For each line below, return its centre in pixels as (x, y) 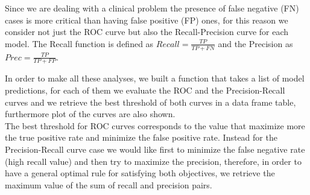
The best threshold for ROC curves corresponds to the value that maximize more (155, 125)
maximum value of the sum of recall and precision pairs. (109, 184)
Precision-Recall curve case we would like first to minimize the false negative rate (155, 149)
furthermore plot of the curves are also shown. (90, 114)
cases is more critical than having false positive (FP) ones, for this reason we (147, 20)
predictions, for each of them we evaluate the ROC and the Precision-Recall (145, 90)
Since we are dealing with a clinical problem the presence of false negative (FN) (152, 8)
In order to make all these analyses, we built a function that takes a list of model (155, 78)
